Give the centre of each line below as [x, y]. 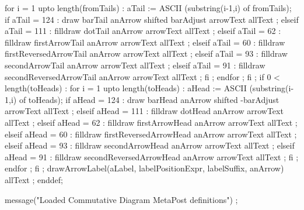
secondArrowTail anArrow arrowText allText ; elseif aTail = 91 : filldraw [135, 65]
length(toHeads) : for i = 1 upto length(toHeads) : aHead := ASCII [126, 88]
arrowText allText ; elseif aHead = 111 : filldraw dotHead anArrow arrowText [144, 111]
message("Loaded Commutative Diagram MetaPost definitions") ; [121, 199]
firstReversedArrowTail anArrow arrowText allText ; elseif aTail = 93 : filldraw [146, 54]
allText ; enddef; [34, 179]
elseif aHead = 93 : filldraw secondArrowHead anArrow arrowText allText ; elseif [150, 145]
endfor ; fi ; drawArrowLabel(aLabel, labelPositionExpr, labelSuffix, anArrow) [144, 168]
